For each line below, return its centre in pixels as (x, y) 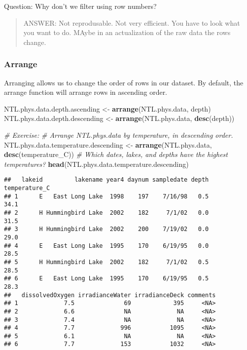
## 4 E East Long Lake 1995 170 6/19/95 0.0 (106, 246)
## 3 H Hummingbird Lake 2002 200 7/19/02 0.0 (106, 229)
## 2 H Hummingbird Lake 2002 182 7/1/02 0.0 (106, 213)
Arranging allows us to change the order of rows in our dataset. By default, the (124, 82)
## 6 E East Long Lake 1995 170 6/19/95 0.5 (106, 279)
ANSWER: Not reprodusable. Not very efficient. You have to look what (132, 22)
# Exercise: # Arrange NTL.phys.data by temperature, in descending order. (119, 135)
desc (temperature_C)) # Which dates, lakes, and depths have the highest (116, 154)
